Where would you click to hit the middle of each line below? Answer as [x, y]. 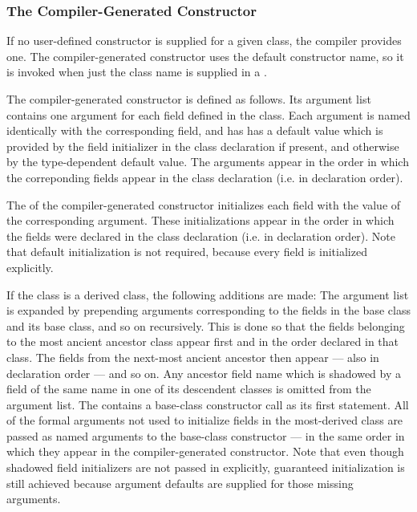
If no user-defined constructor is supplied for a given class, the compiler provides [204, 41]
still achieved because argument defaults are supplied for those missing [180, 483]
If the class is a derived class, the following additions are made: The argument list [208, 294]
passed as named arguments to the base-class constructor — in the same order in [206, 435]
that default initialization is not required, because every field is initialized [187, 252]
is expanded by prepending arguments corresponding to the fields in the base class [208, 310]
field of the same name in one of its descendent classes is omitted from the [189, 389]
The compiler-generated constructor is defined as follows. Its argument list [189, 99]
